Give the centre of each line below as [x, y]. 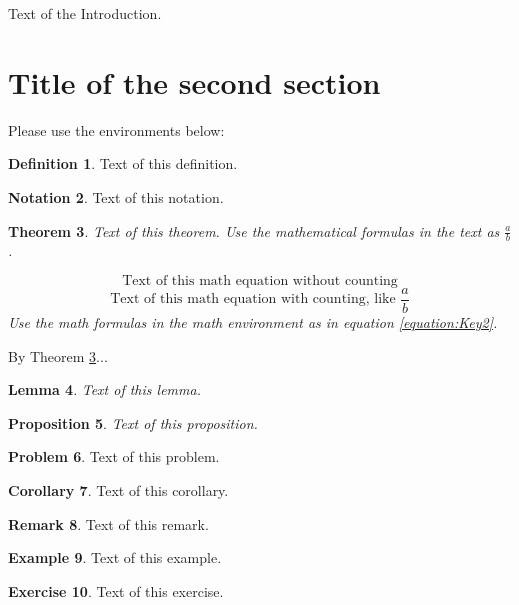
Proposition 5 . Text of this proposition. [133, 422]
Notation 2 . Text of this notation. [116, 196]
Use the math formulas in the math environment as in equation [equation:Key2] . [253, 321]
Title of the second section [194, 81]
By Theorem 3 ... [58, 355]
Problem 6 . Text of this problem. [114, 456]
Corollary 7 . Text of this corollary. [118, 489]
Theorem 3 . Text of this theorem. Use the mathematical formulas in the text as [254, 230]
